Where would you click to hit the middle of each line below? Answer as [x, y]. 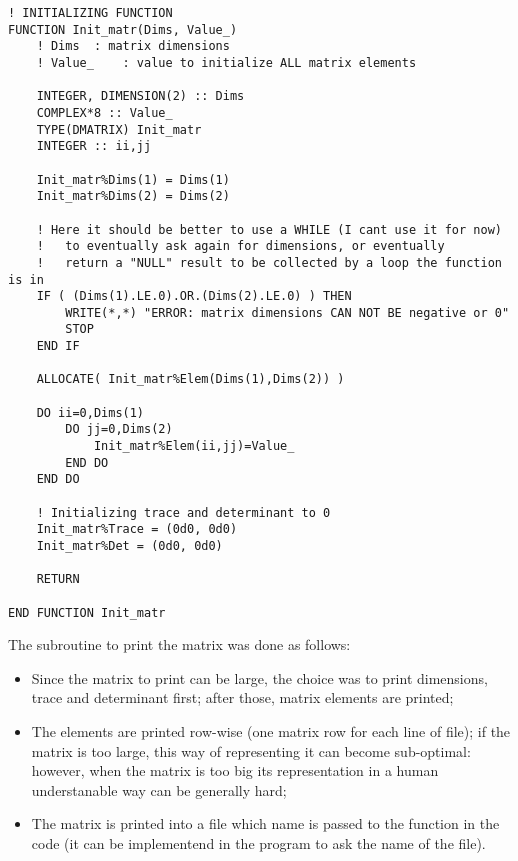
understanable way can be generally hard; [159, 789]
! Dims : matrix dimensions [133, 46]
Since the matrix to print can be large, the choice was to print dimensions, [259, 677]
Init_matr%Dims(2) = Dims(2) [133, 196]
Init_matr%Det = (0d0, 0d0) [129, 546]
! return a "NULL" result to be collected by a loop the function [269, 262]
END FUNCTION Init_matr [87, 612]
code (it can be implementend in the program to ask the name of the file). [258, 843]
